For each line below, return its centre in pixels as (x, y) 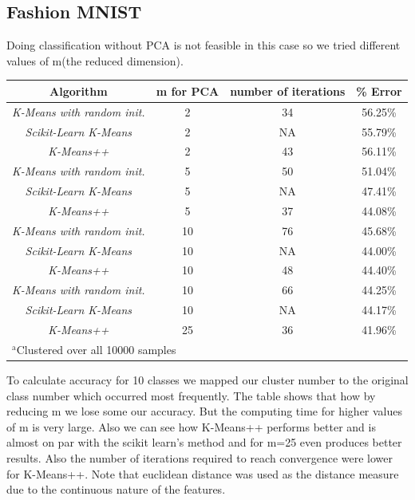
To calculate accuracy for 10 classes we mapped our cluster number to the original (207, 379)
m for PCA (188, 91)
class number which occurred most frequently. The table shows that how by (191, 395)
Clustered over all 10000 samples (96, 349)
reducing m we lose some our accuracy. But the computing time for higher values (205, 411)
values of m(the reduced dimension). (95, 60)
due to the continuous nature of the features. (116, 489)
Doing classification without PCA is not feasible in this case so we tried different (204, 45)
